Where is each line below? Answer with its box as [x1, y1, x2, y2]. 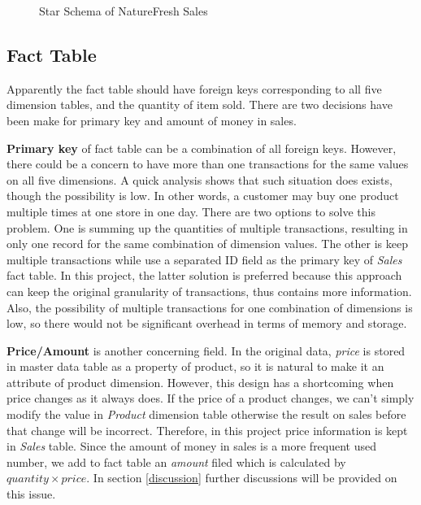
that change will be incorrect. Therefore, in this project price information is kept [7, 421, 408, 438]
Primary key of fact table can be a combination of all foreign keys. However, [7, 139, 397, 156]
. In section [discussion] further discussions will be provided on [86, 469, 397, 486]
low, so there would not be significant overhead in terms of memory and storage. [7, 315, 407, 332]
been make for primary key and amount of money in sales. [7, 111, 297, 128]
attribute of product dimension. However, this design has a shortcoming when [7, 373, 394, 390]
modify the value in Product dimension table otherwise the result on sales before [7, 406, 406, 423]
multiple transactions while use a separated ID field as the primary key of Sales [7, 250, 402, 268]
